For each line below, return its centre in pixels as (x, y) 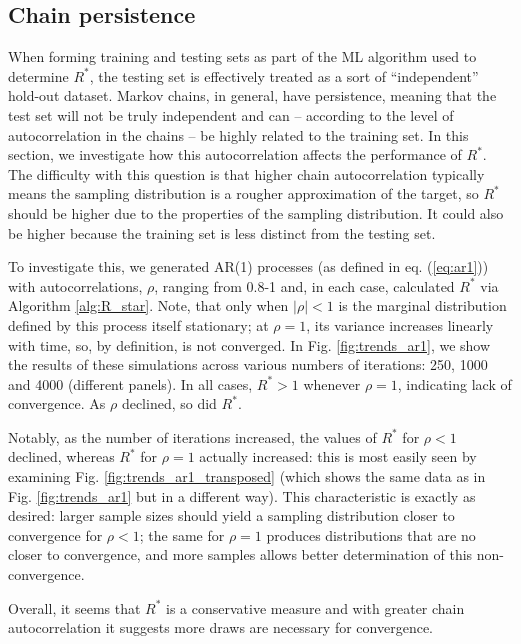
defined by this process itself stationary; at (138, 324)
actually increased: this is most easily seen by (338, 456)
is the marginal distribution (422, 305)
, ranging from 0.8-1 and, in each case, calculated (304, 285)
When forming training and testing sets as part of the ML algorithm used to (242, 56)
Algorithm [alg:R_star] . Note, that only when (148, 305)
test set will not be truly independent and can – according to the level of (231, 114)
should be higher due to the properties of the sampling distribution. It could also (256, 212)
